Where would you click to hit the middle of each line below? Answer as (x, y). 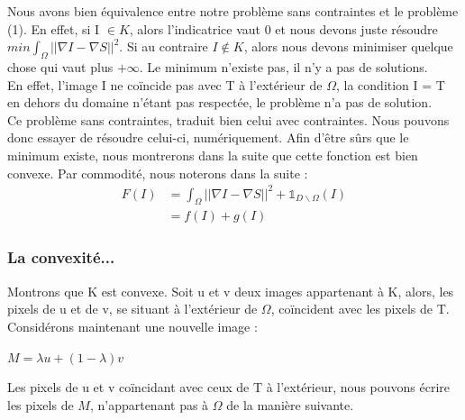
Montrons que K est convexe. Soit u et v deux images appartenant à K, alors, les (231, 291)
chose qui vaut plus (60, 66)
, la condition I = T (390, 84)
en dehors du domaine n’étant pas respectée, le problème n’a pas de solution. (220, 102)
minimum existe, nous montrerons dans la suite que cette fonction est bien (213, 155)
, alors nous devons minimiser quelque (348, 46)
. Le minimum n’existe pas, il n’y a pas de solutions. (283, 66)
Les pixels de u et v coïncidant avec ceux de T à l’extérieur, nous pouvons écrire (228, 387)
